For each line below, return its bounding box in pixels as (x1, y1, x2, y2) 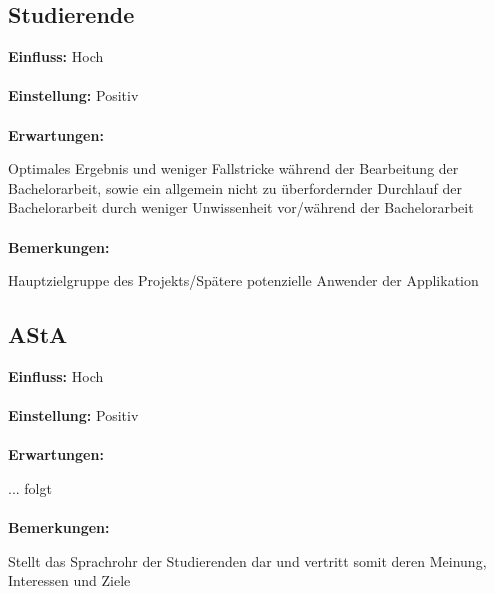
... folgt (8, 477, 52, 498)
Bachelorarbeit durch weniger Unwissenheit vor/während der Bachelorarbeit (8, 197, 474, 218)
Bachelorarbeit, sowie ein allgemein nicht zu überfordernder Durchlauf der (8, 177, 462, 198)
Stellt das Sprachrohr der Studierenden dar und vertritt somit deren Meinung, (8, 550, 487, 571)
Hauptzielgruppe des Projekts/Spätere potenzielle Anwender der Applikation (8, 270, 479, 291)
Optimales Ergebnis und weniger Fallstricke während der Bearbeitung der (8, 158, 459, 179)
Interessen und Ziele (8, 570, 131, 591)
